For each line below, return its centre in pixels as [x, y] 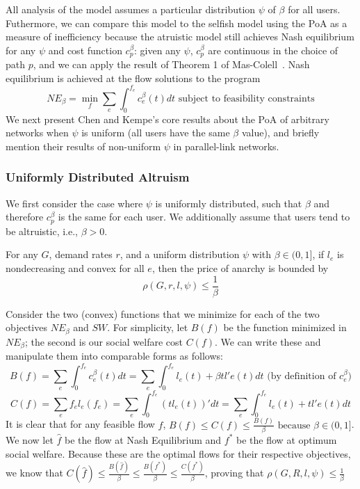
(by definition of [302, 377]
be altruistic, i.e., [42, 231]
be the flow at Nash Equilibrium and [143, 439]
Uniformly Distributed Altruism [98, 177]
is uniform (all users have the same [156, 133]
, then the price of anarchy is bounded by [240, 267]
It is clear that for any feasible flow [80, 424]
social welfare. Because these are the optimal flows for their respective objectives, [178, 453]
